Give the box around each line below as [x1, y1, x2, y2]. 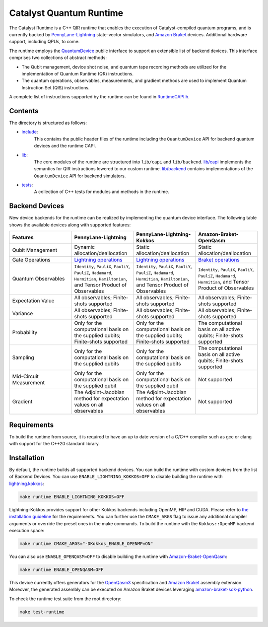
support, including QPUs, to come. [9, 39, 80, 45]
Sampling [12, 354, 34, 361]
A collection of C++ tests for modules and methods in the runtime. [34, 189, 170, 195]
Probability [12, 329, 38, 336]
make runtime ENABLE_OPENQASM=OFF [19, 566, 104, 572]
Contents [9, 107, 39, 115]
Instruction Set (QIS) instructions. [21, 84, 90, 90]
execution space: [9, 527, 45, 533]
